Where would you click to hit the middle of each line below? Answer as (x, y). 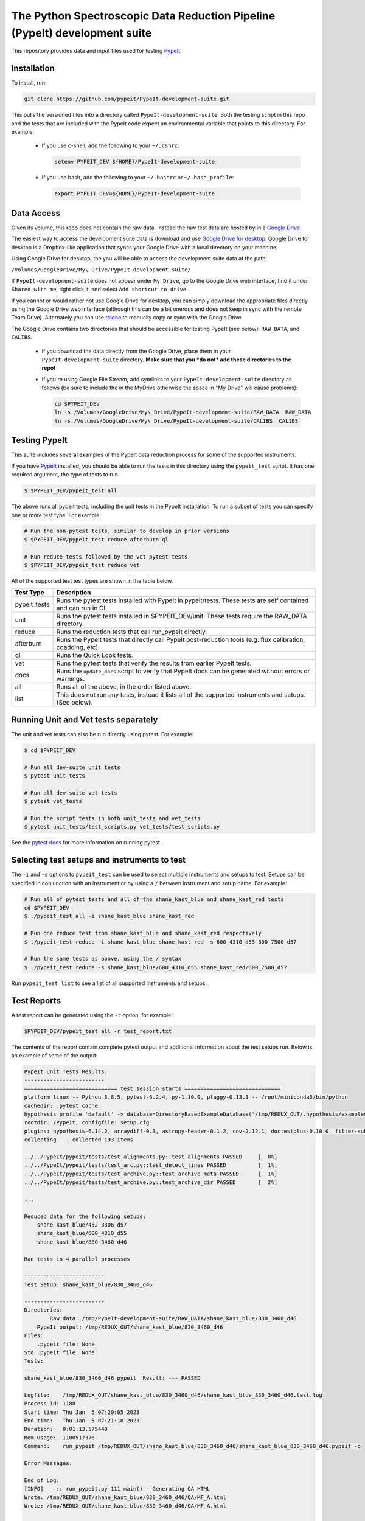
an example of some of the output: (54, 1056)
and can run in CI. (82, 608)
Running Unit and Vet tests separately (85, 719)
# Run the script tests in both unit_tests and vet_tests (112, 819)
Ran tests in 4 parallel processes (77, 1259)
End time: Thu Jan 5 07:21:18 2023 (82, 1421)
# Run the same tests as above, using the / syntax (103, 959)
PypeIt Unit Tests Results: (66, 1072)
